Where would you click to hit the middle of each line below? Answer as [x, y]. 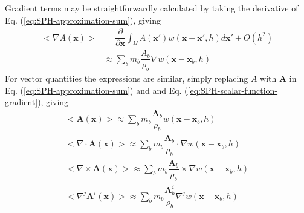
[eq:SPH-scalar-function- [233, 90]
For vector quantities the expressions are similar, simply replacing [127, 78]
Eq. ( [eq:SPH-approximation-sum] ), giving [83, 20]
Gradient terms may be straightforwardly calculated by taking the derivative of [152, 8]
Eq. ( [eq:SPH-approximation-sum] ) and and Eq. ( [96, 90]
